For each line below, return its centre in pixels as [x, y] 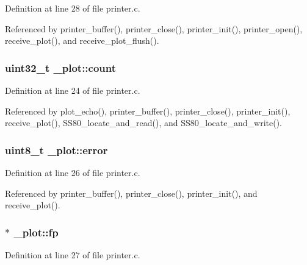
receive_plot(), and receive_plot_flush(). [82, 41]
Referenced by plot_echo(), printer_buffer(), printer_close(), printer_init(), [148, 111]
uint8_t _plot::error [56, 150]
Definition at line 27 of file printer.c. [73, 255]
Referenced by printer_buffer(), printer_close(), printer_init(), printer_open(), [154, 28]
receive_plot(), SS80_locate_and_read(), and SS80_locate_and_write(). [144, 123]
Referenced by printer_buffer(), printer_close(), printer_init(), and [131, 193]
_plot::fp [36, 232]
